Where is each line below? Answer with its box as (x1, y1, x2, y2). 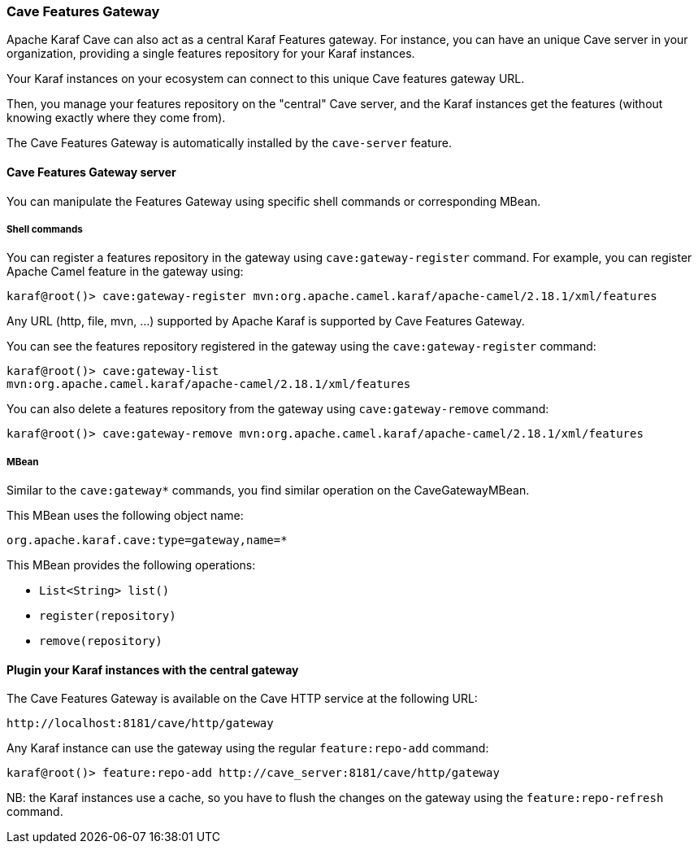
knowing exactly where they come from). (7, 111, 226, 125)
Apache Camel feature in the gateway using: (7, 264, 244, 279)
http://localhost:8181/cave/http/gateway (7, 717, 274, 730)
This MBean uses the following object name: (7, 508, 244, 523)
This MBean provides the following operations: (7, 558, 256, 573)
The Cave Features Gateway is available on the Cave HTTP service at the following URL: (7, 691, 478, 706)
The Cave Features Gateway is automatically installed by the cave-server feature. (7, 136, 453, 150)
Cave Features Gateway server (7, 164, 176, 179)
